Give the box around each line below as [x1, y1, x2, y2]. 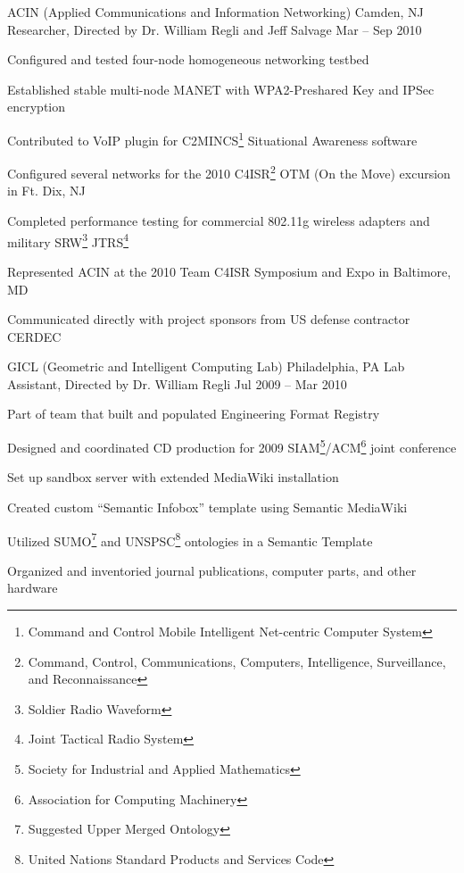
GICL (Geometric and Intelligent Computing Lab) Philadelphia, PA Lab [7, 357, 405, 376]
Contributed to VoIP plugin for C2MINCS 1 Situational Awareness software [7, 128, 418, 149]
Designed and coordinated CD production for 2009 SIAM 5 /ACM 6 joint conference [7, 436, 457, 456]
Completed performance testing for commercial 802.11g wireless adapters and [7, 212, 430, 230]
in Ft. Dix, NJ [7, 181, 86, 200]
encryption [7, 97, 66, 116]
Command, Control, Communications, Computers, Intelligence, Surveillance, [28, 652, 446, 670]
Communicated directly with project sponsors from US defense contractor [7, 310, 410, 328]
